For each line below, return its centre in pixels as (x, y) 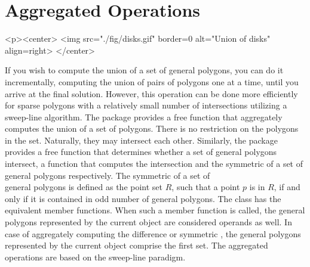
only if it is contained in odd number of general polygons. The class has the (143, 198)
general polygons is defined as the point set (84, 187)
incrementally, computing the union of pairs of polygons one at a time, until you (152, 81)
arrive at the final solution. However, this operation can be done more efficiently (151, 93)
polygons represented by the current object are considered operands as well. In (148, 222)
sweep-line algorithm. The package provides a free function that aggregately (144, 117)
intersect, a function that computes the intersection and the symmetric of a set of (154, 164)
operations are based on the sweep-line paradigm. (95, 257)
